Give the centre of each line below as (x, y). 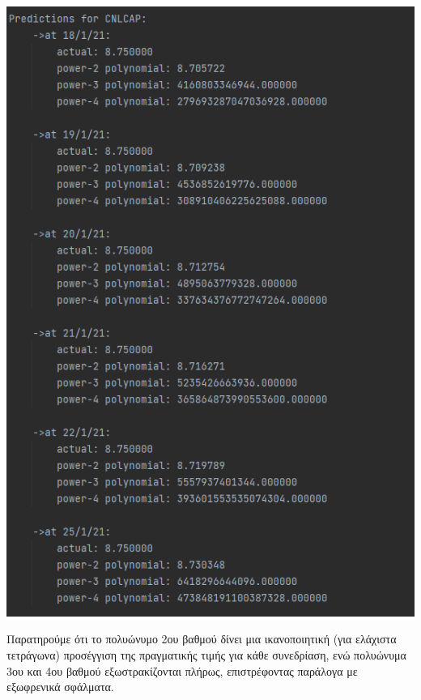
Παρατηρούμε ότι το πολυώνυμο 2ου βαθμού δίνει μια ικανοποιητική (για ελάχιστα (202, 639)
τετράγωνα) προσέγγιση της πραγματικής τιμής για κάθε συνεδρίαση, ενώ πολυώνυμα (206, 654)
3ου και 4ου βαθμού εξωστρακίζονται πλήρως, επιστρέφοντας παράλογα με (182, 670)
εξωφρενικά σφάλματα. (60, 687)
